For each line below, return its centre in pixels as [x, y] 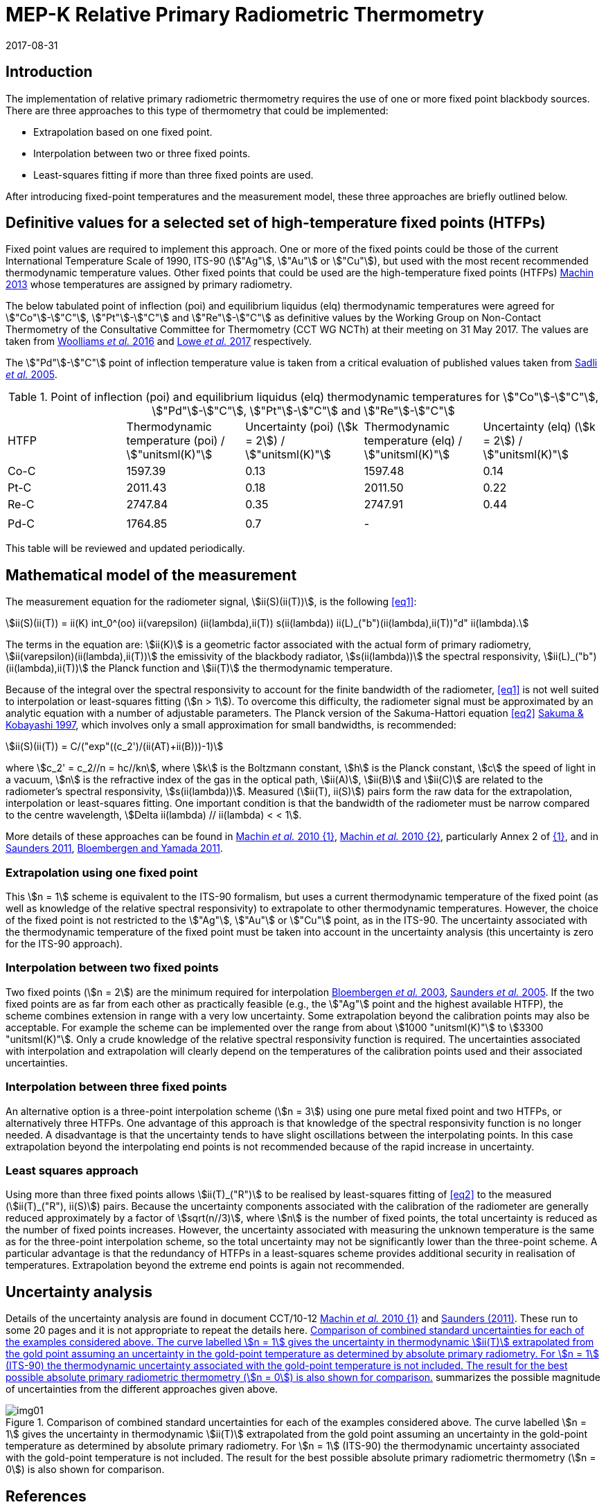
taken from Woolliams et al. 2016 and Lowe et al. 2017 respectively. [159, 341]
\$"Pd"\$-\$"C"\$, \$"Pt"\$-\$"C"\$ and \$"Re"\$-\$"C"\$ [303, 411]
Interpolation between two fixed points [112, 968]
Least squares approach [72, 1170]
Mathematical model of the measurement [151, 575]
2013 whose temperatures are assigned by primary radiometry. [149, 285]
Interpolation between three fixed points [116, 1087]
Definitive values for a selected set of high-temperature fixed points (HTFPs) [276, 223]
